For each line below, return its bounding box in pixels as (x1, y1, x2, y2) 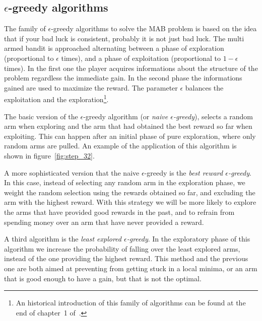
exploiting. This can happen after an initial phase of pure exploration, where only (4, 130, 256, 141)
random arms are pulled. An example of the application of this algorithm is (4, 140, 237, 151)
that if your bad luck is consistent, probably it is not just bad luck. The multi (4, 33, 244, 43)
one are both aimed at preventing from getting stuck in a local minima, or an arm (4, 263, 257, 273)
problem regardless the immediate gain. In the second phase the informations (4, 72, 242, 83)
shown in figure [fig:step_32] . (4, 150, 95, 160)
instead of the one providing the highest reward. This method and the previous (4, 253, 248, 264)
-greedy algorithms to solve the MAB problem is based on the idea (51, 23, 257, 34)
